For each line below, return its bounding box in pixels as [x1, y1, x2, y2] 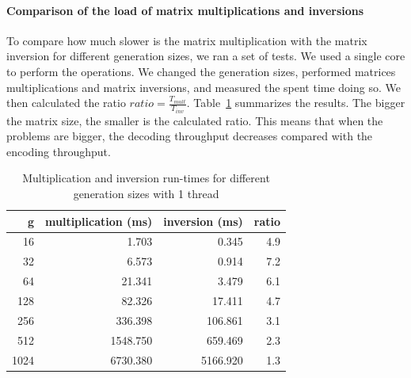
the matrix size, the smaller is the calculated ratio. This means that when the [6, 112, 383, 128]
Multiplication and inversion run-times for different [22, 170, 270, 186]
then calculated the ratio [6, 94, 126, 111]
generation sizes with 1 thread [73, 185, 219, 202]
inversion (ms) [163, 212, 243, 229]
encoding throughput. [6, 143, 111, 159]
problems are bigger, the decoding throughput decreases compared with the [6, 128, 373, 144]
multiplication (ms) [45, 212, 153, 229]
